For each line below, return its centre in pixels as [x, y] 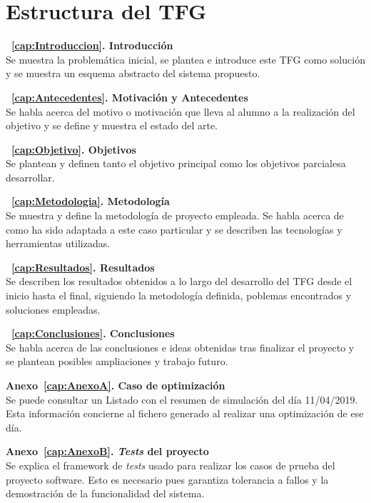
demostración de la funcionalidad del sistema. [105, 493]
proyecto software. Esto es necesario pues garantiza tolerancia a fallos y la [167, 479]
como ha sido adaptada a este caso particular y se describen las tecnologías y [174, 229]
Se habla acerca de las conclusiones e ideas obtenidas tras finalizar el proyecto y [180, 347]
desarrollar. [30, 177]
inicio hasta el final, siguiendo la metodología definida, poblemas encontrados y [179, 295]
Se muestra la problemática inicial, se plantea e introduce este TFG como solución [185, 59]
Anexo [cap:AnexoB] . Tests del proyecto [107, 451]
